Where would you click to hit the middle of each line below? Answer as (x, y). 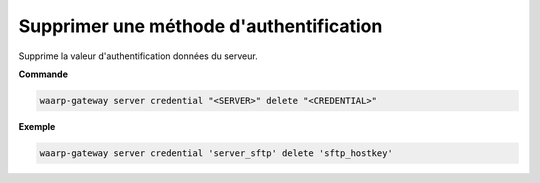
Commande (43, 74)
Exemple (37, 126)
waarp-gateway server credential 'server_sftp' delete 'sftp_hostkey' (216, 153)
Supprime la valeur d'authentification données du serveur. (138, 56)
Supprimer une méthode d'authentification (200, 26)
